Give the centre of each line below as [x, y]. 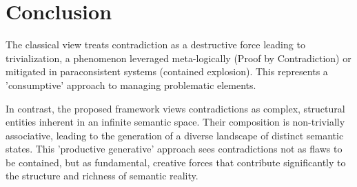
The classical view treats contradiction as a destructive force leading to [155, 45]
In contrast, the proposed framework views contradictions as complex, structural [175, 108]
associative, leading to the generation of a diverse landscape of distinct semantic [175, 135]
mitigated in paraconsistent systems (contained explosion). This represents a [167, 71]
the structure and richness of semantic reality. [102, 176]
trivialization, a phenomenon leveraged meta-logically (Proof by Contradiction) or [178, 58]
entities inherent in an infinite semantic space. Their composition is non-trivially [175, 122]
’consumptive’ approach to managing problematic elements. [131, 85]
